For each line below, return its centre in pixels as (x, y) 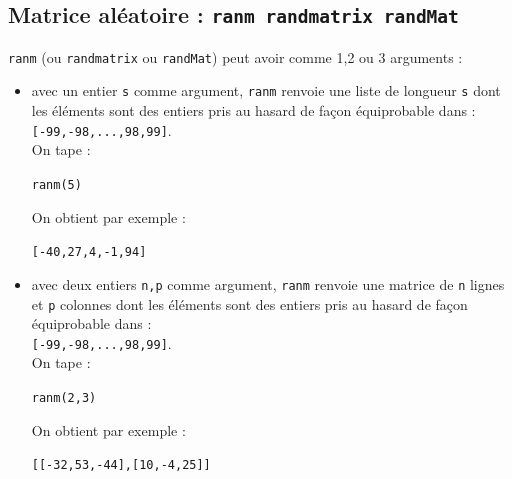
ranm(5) (56, 184)
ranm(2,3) (64, 398)
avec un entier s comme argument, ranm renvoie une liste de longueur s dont (266, 90)
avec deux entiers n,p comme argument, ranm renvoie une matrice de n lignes (268, 283)
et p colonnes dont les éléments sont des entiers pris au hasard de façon (249, 303)
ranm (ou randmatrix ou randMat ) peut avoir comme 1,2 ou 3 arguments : (235, 56)
